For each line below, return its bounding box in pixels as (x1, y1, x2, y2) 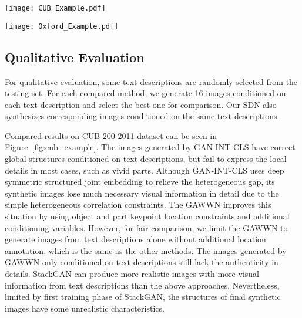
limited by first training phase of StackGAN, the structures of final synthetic (5, 290, 281, 303)
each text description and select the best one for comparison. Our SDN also (5, 98, 277, 110)
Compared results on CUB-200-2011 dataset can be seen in (5, 129, 217, 141)
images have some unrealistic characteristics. (5, 302, 165, 314)
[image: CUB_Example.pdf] (5, 4, 106, 12)
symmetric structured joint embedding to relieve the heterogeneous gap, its (5, 175, 275, 188)
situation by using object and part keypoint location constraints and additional (5, 210, 290, 222)
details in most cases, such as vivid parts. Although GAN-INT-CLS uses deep (5, 164, 284, 176)
